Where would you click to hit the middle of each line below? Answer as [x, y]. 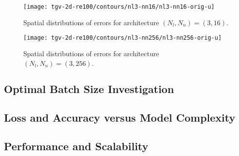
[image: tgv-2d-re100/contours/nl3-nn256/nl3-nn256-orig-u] [123, 38]
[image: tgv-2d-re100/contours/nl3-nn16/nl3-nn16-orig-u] [119, 7]
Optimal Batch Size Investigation [89, 89]
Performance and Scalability [76, 146]
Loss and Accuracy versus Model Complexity [120, 117]
